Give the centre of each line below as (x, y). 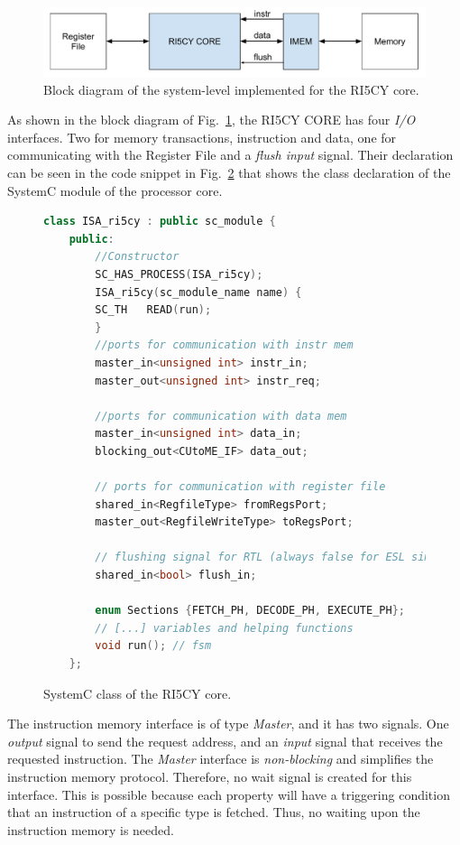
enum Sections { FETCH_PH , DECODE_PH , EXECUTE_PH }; (250, 611)
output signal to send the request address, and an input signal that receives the (225, 741)
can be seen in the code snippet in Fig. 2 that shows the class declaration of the (229, 172)
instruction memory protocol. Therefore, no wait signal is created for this (210, 776)
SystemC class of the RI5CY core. (138, 693)
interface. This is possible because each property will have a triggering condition (229, 794)
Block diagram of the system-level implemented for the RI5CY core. (231, 89)
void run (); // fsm (153, 646)
